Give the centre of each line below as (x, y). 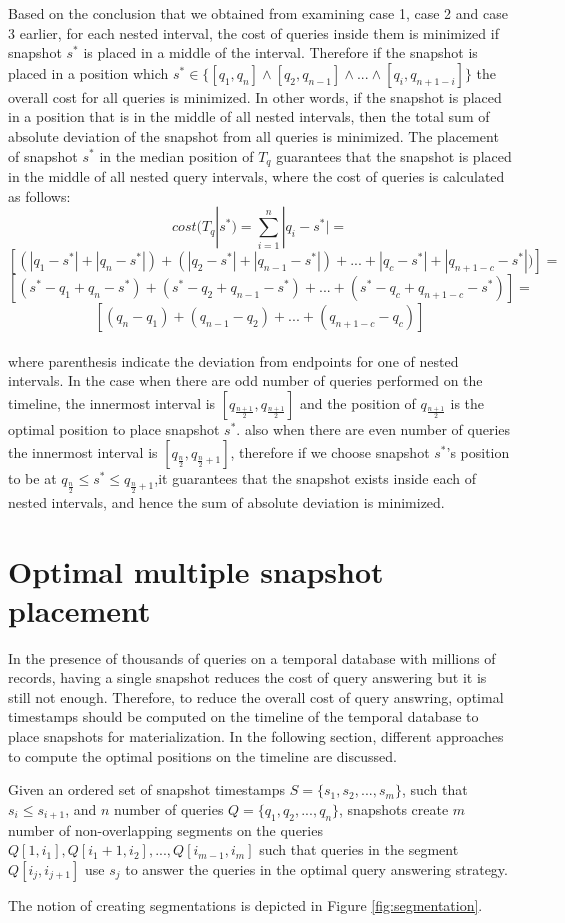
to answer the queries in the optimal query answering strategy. (316, 868)
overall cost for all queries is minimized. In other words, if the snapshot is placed (255, 96)
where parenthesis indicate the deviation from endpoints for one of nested (233, 360)
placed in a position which (88, 72)
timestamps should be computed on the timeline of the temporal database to (243, 716)
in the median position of (176, 155)
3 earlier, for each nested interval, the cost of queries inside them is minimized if (253, 32)
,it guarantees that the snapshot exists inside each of (315, 477)
